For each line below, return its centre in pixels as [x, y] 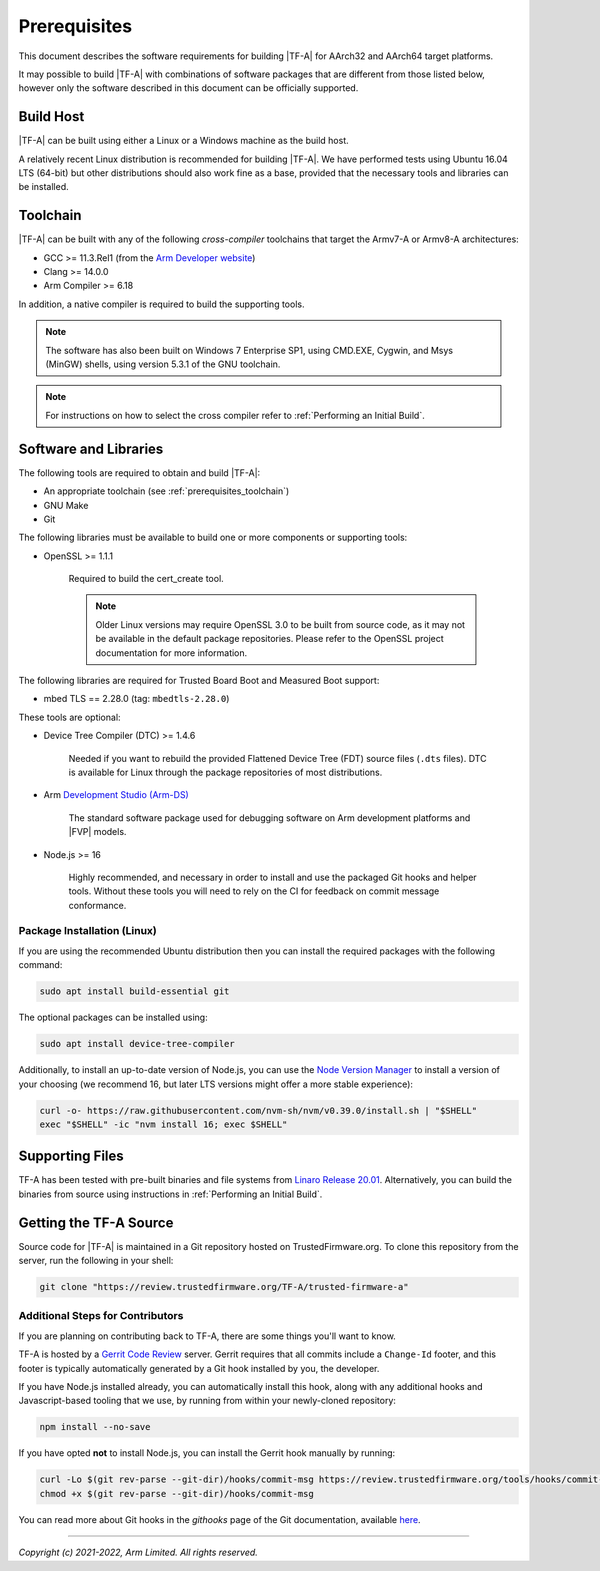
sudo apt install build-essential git [134, 991]
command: [40, 965]
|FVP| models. [97, 832]
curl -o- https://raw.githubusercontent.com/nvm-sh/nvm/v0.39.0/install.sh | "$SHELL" [258, 1110]
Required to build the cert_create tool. [146, 579]
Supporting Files [71, 1156]
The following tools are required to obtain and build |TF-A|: [139, 472]
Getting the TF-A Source [96, 1222]
